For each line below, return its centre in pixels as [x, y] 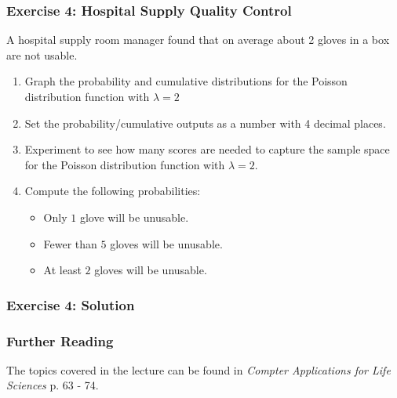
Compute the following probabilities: [113, 191]
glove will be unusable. [134, 217]
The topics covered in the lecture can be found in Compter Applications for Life [198, 369]
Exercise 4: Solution [71, 304]
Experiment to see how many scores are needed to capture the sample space [207, 149]
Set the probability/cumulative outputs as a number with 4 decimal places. [205, 123]
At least [62, 270]
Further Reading [60, 340]
